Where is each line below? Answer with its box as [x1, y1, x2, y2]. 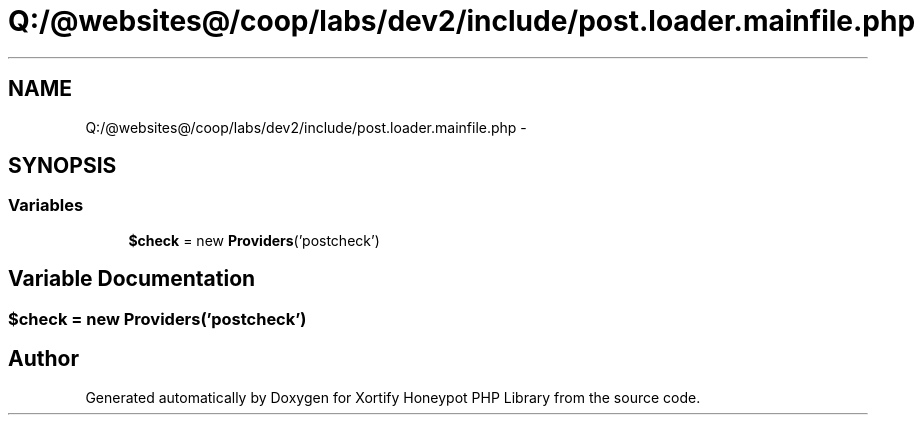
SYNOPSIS [8, 153, 117, 179]
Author [8, 346, 79, 372]
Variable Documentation [8, 266, 256, 292]
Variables [8, 195, 84, 216]
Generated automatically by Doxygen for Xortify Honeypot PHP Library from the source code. [85, 388, 701, 406]
